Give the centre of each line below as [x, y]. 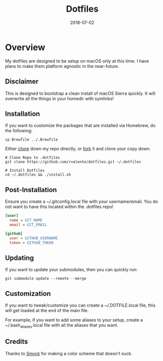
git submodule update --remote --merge [46, 279]
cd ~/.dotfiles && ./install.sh [38, 175]
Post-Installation [31, 190]
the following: [19, 131]
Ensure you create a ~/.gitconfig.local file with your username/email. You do [81, 202]
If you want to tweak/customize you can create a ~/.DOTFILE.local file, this [80, 305]
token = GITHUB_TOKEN [32, 243]
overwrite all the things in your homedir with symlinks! [59, 98]
